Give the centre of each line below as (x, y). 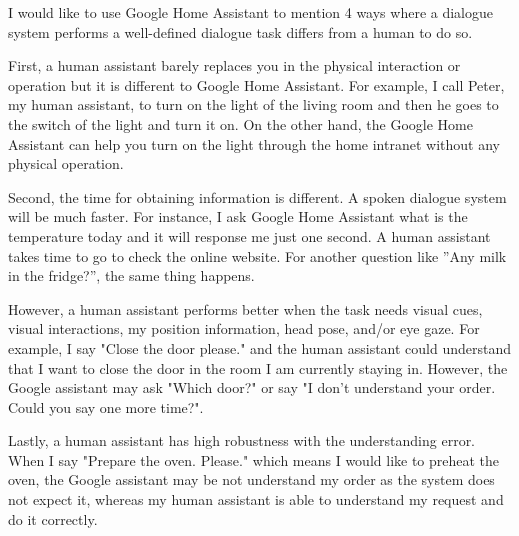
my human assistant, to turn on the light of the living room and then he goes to (253, 104)
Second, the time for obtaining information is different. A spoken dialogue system (257, 196)
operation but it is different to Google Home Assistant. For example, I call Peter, (256, 84)
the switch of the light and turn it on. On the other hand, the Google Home (240, 123)
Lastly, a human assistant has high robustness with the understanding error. (242, 440)
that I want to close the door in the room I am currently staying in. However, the (258, 367)
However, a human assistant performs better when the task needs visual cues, (245, 308)
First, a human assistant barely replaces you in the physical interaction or (234, 65)
